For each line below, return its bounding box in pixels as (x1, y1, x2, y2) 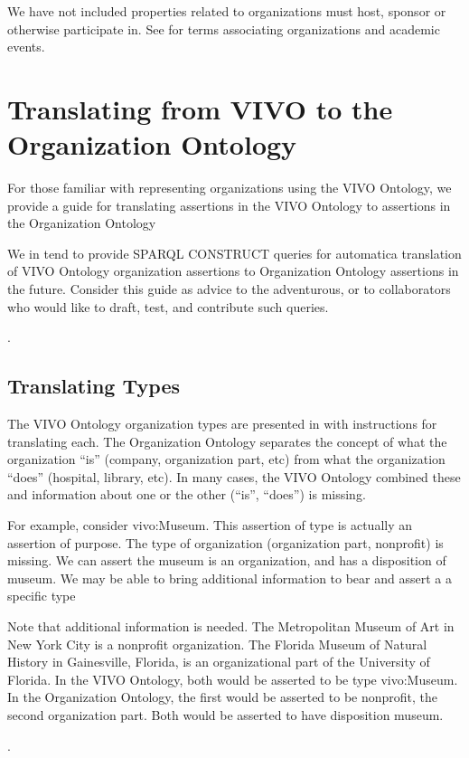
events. (7, 37, 45, 56)
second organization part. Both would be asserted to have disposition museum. (7, 705, 444, 724)
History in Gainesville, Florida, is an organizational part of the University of (7, 652, 430, 671)
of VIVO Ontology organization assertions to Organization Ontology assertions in (7, 261, 459, 280)
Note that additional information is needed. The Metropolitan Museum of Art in (7, 616, 455, 635)
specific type (7, 586, 76, 605)
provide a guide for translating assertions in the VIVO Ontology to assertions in (7, 195, 451, 214)
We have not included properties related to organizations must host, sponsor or (7, 2, 446, 20)
